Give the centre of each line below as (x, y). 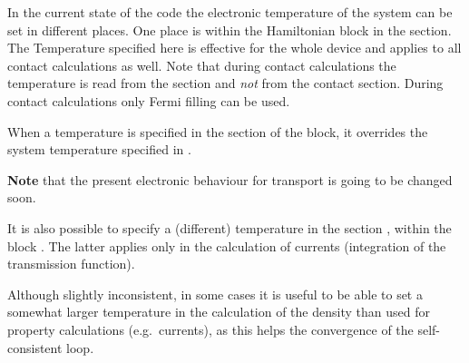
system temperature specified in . (99, 149)
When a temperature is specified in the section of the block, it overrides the (218, 131)
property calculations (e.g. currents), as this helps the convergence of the (210, 329)
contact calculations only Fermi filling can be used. (149, 100)
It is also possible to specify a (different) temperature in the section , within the (230, 227)
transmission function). (71, 264)
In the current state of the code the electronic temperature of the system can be (230, 12)
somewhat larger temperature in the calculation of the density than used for (219, 312)
